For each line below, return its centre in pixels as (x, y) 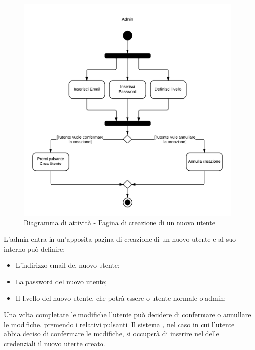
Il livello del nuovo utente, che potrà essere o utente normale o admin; (121, 298)
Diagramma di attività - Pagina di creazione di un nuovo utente (119, 222)
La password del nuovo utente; (61, 281)
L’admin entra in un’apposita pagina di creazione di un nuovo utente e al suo (120, 239)
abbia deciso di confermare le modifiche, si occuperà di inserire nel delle (112, 334)
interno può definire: (35, 248)
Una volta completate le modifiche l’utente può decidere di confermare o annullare (127, 315)
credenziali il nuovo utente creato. (55, 343)
